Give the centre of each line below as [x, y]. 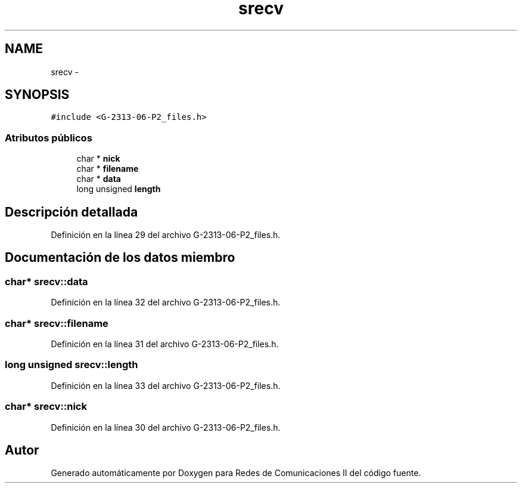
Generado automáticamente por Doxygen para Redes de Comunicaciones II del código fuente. [236, 473]
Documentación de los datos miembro [120, 258]
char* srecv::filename [57, 323]
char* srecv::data [46, 281]
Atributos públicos [49, 138]
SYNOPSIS [37, 95]
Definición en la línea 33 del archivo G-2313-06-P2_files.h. [166, 385]
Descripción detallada [72, 212]
